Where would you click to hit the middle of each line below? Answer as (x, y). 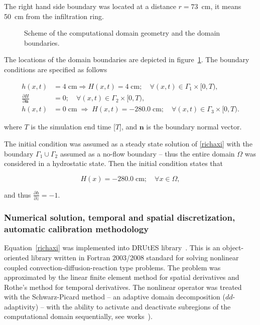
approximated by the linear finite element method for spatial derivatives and (122, 277)
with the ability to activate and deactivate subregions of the (139, 306)
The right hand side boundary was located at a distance (90, 6)
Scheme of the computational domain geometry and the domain (122, 33)
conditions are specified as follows (56, 69)
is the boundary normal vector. (194, 127)
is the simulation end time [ (73, 127)
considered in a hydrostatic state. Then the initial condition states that (114, 163)
